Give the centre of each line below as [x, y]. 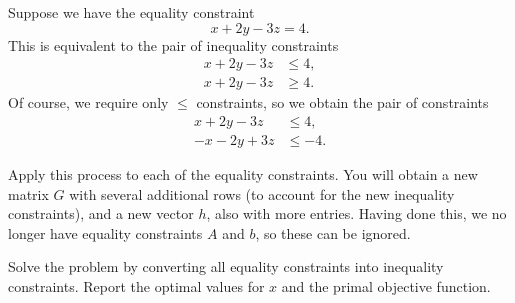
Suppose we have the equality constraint [131, 12]
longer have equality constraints [105, 232]
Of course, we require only [88, 102]
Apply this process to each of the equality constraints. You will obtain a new [243, 173]
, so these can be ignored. [333, 232]
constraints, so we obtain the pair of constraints [342, 102]
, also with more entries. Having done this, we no [356, 213]
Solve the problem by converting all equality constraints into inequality [226, 266]
